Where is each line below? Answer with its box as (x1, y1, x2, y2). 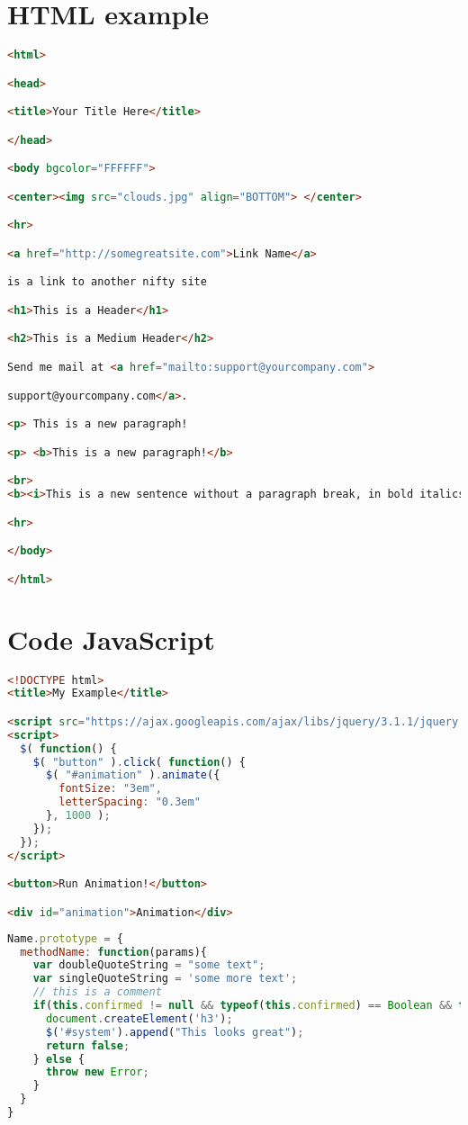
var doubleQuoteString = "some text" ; (32, 958, 265, 972)
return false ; (45, 1039, 130, 1052)
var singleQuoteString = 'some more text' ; (32, 972, 298, 985)
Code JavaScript (7, 620, 215, 657)
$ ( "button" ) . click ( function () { (32, 755, 246, 769)
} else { (32, 1052, 85, 1066)
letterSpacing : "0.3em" (58, 796, 201, 809)
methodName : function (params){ (20, 945, 207, 958)
